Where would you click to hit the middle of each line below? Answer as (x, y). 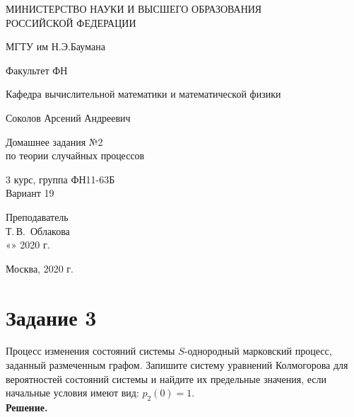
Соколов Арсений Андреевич (68, 117)
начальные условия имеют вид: (72, 393)
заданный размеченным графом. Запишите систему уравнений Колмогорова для (177, 365)
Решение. (27, 407)
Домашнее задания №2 (54, 141)
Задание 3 (51, 317)
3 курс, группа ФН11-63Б (60, 179)
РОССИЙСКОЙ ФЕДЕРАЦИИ (71, 22)
